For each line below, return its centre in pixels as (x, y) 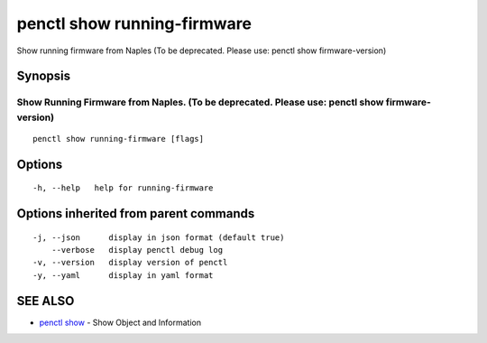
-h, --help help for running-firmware (123, 188)
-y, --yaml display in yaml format (123, 275)
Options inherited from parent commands (136, 213)
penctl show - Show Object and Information (120, 322)
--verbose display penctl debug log (137, 250)
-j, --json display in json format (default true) (159, 237)
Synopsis (44, 76)
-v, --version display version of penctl (130, 263)
